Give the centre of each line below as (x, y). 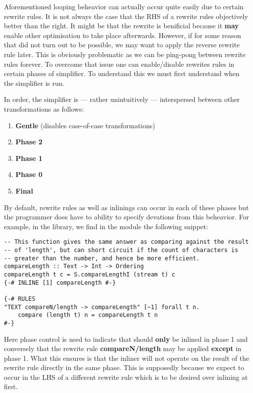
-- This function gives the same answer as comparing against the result (126, 242)
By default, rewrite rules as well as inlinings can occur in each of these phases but (126, 207)
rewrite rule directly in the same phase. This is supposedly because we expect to (124, 367)
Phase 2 (29, 142)
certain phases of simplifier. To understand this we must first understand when (122, 73)
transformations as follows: (44, 108)
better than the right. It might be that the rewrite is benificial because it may (122, 26)
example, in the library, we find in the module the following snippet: (106, 226)
